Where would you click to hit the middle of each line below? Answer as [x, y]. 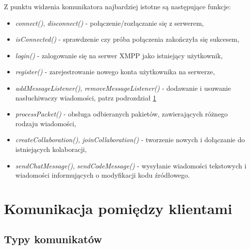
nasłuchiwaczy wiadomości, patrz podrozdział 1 [86, 97]
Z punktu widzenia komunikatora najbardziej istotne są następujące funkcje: [117, 6]
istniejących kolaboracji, [51, 149]
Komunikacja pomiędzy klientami [118, 208]
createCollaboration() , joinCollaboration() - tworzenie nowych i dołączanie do [130, 140]
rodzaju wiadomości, [46, 123]
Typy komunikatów [53, 239]
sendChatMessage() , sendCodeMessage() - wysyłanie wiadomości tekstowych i [131, 165]
